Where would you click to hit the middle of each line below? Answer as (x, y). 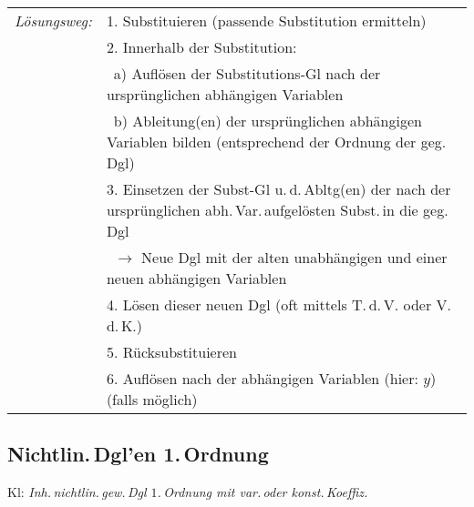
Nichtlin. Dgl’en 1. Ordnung (138, 454)
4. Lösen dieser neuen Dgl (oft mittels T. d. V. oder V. (278, 304)
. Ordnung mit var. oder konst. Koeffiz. (263, 492)
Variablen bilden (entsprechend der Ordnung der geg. (276, 142)
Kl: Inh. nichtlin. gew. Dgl (77, 492)
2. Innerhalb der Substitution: (201, 47)
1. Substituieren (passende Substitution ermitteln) (266, 20)
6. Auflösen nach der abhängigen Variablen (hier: (262, 378)
